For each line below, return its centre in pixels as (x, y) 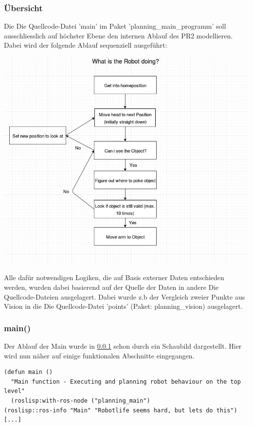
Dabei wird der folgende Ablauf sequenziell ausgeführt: (86, 45)
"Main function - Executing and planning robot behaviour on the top (126, 382)
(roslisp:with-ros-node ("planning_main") (81, 401)
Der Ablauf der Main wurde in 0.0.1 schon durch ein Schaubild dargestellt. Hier (123, 346)
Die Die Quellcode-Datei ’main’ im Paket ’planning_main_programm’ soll (115, 26)
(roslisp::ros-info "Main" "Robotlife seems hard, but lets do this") (121, 410)
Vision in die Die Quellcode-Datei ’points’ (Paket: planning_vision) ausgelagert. (123, 306)
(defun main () (28, 372)
